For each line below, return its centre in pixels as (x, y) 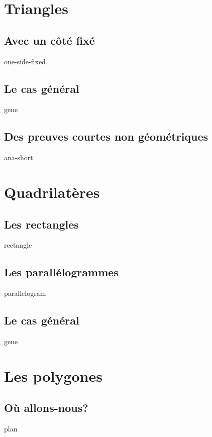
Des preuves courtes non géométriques (106, 136)
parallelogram (25, 293)
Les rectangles (41, 224)
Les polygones (53, 375)
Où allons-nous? (46, 408)
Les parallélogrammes (61, 272)
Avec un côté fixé (49, 40)
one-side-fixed (25, 61)
